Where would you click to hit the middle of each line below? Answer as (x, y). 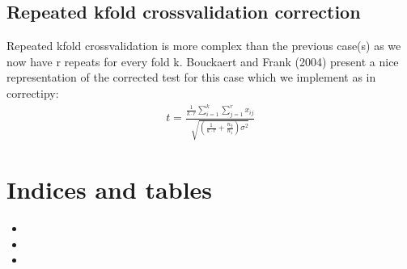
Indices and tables (110, 189)
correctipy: (33, 92)
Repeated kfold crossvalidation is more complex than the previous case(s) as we (204, 46)
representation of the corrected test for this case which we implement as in (191, 77)
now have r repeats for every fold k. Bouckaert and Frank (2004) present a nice (203, 61)
